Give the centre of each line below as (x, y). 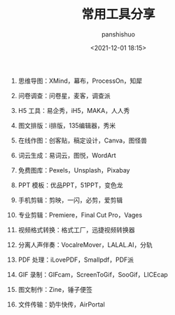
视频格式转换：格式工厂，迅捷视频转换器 (76, 229)
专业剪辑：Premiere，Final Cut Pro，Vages (80, 215)
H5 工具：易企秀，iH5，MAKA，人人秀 (74, 110)
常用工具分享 (118, 14)
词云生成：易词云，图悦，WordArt (67, 155)
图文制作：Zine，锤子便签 (55, 289)
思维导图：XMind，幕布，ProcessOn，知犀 (80, 81)
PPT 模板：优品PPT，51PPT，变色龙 (70, 185)
